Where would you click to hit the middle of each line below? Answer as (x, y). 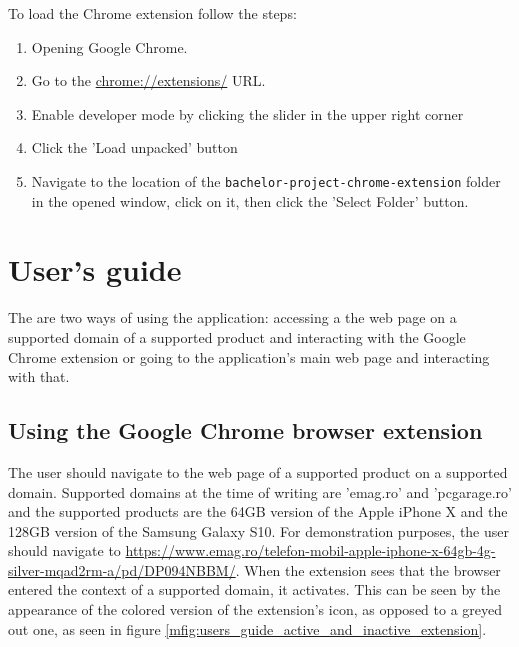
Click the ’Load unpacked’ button (134, 147)
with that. (39, 376)
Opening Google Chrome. (109, 46)
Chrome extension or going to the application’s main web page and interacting (249, 356)
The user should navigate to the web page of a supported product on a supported (258, 471)
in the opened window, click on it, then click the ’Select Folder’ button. (250, 200)
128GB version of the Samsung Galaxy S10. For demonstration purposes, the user (258, 530)
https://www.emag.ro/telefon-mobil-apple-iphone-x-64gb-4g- (310, 550)
